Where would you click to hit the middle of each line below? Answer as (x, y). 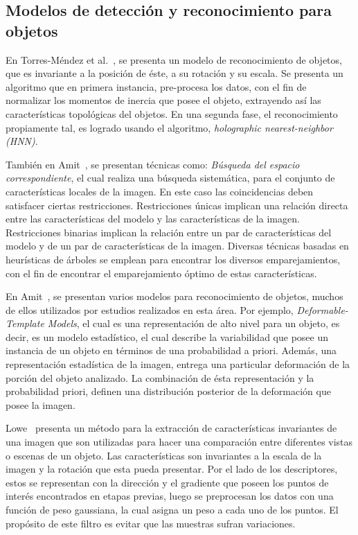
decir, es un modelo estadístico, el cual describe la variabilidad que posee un (167, 336)
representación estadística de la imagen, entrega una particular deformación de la (178, 364)
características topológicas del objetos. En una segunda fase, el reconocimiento (172, 113)
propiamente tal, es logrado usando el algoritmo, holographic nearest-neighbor (169, 127)
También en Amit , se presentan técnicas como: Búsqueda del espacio (153, 164)
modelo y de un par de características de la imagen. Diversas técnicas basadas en (177, 246)
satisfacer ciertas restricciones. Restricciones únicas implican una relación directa (177, 205)
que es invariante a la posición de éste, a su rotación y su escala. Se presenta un (174, 73)
